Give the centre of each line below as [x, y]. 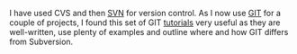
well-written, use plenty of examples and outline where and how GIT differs [149, 32]
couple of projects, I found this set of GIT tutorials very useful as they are [145, 22]
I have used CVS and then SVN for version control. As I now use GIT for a [145, 13]
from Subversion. [41, 41]
